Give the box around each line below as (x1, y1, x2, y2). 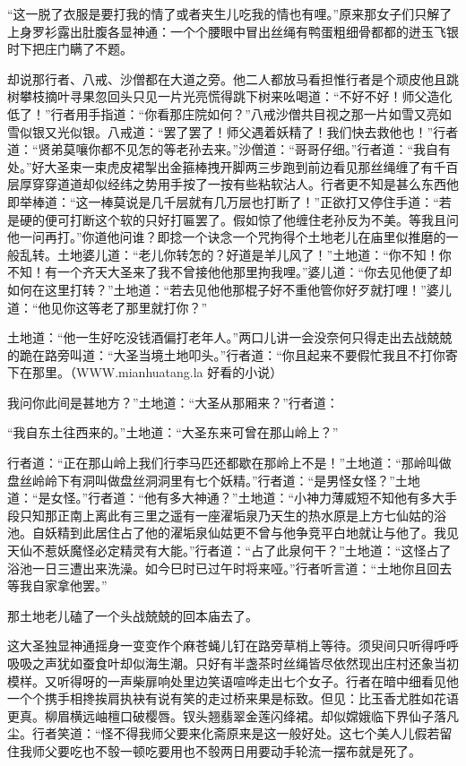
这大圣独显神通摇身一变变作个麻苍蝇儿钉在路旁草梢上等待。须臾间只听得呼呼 (7, 636, 459, 655)
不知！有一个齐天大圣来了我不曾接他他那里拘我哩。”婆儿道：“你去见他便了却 (7, 263, 453, 281)
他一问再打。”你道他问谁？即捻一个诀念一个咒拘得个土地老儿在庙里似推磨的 (7, 228, 446, 246)
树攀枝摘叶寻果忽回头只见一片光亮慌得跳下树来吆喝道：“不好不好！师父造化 (7, 87, 453, 106)
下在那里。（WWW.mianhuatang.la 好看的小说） (7, 363, 283, 382)
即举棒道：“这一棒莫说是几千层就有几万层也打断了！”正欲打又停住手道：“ (7, 192, 439, 211)
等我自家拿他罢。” (7, 576, 108, 595)
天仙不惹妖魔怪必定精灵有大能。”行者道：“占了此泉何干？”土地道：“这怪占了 (7, 541, 452, 560)
